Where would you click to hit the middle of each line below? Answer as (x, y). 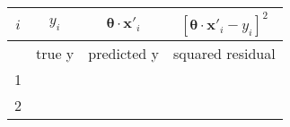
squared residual (224, 53)
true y (55, 53)
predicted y (124, 53)
